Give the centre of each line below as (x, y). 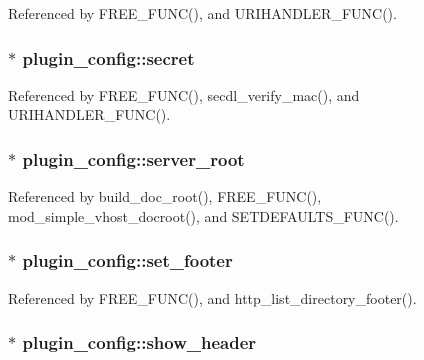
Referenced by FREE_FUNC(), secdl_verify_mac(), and (184, 94)
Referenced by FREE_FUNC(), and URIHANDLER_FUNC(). (202, 13)
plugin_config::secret (108, 57)
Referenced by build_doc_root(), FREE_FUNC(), (165, 196)
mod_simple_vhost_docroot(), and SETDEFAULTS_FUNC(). (203, 215)
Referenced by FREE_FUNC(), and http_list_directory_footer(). (212, 297)
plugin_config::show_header (139, 342)
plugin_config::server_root (133, 158)
